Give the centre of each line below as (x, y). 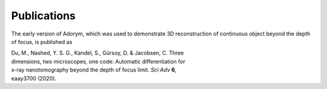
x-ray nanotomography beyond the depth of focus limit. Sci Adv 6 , (94, 70)
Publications (43, 16)
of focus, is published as (42, 41)
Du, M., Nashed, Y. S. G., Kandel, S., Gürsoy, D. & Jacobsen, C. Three (97, 53)
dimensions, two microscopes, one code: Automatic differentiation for (98, 61)
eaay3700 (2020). (34, 78)
